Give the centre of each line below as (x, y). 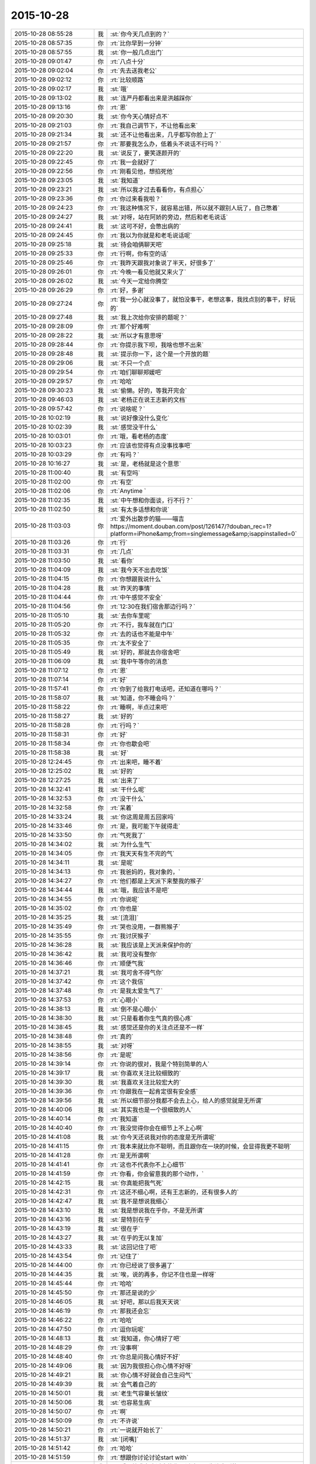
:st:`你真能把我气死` (137, 1183)
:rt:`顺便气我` (128, 963)
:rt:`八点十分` (128, 61)
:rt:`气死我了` (128, 835)
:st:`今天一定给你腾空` (140, 281)
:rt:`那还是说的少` (134, 1292)
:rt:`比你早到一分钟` (137, 43)
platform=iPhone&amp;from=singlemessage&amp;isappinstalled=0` (204, 533)
